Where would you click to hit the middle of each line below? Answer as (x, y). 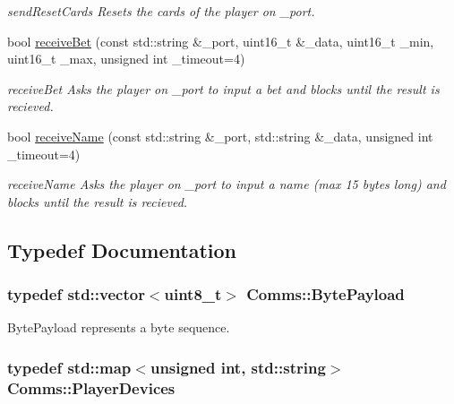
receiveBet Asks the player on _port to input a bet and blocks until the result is (223, 88)
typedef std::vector (76, 294)
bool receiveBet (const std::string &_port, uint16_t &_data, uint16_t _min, (221, 41)
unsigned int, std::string (238, 367)
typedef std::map (69, 367)
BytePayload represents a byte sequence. (119, 327)
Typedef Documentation (122, 249)
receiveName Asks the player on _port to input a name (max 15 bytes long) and (227, 184)
